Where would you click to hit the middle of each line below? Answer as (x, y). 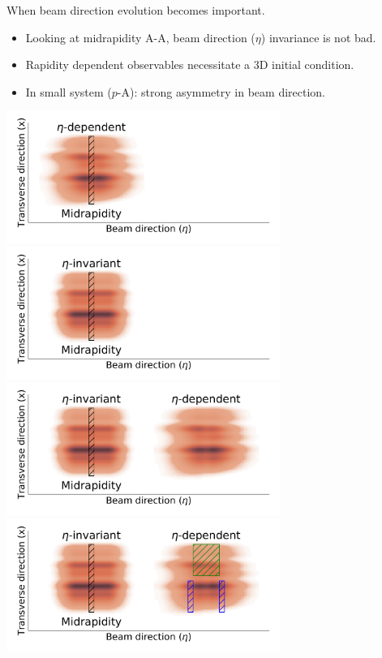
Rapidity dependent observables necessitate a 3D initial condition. (190, 65)
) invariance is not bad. (318, 37)
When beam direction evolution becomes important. (136, 10)
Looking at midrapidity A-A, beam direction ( (140, 37)
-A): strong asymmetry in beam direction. (221, 91)
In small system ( (69, 91)
